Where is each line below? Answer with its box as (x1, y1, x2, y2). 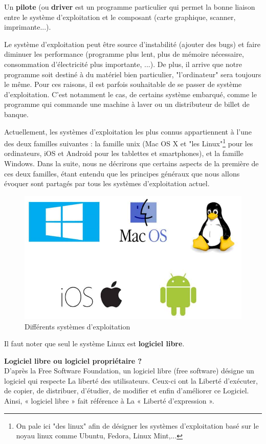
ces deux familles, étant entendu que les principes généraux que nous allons (4, 168, 240, 179)
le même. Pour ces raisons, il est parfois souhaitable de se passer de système (4, 79, 242, 90)
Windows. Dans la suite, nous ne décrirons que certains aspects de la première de (4, 158, 259, 168)
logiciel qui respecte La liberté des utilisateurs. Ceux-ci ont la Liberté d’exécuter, (4, 375, 258, 386)
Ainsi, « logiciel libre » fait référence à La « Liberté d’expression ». (4, 395, 214, 406)
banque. (4, 108, 29, 119)
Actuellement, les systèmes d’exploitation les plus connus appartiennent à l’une (4, 126, 252, 137)
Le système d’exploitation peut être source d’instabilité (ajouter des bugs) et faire (4, 38, 260, 49)
